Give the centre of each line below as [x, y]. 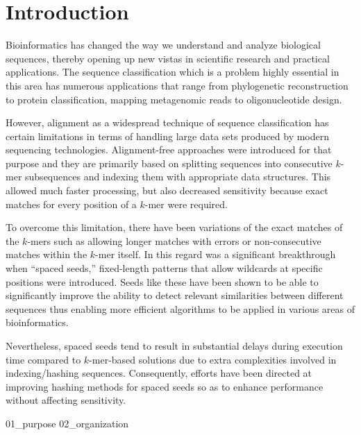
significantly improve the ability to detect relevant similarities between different [175, 295]
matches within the [47, 254]
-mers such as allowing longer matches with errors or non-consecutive [174, 240]
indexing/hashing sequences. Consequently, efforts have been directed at [159, 373]
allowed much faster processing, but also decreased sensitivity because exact [167, 190]
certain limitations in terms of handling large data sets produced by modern [168, 136]
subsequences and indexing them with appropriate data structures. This [178, 177]
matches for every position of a [71, 204]
